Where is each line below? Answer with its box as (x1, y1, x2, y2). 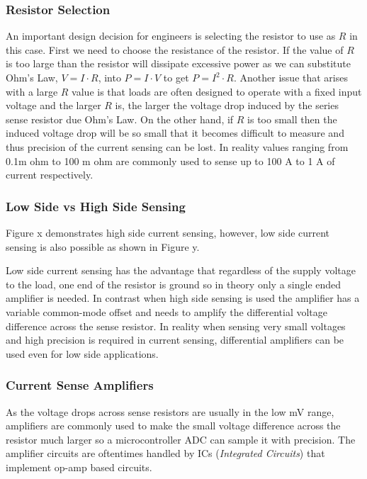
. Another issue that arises (233, 70, 348, 84)
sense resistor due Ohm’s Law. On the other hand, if (6, 111, 234, 126)
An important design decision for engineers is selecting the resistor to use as (6, 28, 336, 43)
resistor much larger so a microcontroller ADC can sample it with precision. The (6, 432, 356, 446)
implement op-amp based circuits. (6, 459, 152, 474)
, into (98, 70, 121, 84)
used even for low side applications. (6, 346, 159, 361)
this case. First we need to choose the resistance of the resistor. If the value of (6, 42, 344, 57)
